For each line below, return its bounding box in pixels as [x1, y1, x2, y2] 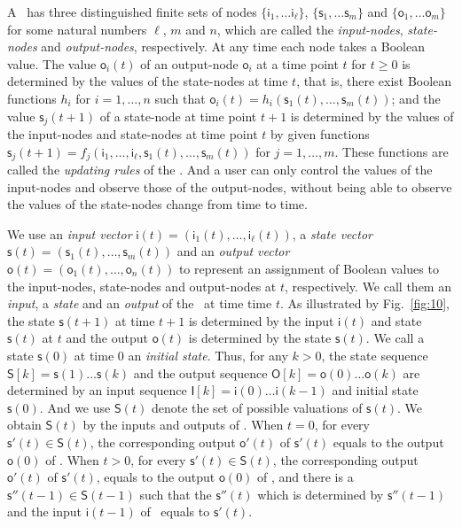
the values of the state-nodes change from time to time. [7, 195, 308, 213]
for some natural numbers [7, 19, 147, 38]
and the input [7, 502, 82, 521]
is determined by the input [188, 311, 334, 329]
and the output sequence [133, 363, 268, 382]
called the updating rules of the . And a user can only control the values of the [7, 160, 433, 179]
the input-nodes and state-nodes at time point [7, 125, 258, 143]
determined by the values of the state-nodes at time [7, 72, 288, 90]
